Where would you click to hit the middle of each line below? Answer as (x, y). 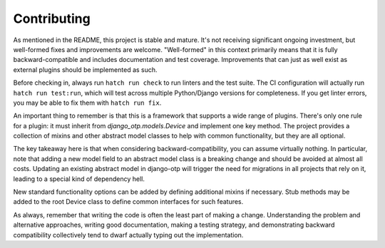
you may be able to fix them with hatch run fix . (87, 103)
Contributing (52, 19)
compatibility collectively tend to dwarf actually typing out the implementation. (128, 234)
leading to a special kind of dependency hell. (79, 179)
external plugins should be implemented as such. (85, 69)
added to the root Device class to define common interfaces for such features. (128, 202)
